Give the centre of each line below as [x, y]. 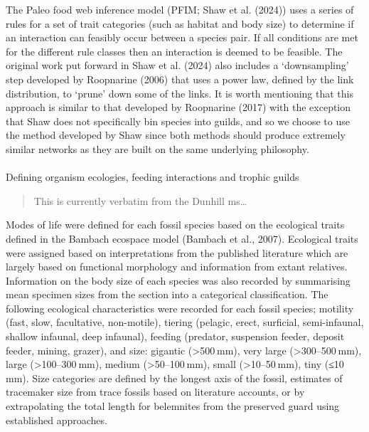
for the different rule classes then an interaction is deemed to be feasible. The [174, 51]
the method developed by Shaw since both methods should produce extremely [176, 135]
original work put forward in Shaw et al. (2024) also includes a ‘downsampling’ [177, 65]
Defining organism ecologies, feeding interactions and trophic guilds [153, 177]
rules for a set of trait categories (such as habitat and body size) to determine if [180, 23]
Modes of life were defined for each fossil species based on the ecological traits [175, 225]
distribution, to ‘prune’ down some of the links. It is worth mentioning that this [180, 93]
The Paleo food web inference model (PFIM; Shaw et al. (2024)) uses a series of [180, 9]
